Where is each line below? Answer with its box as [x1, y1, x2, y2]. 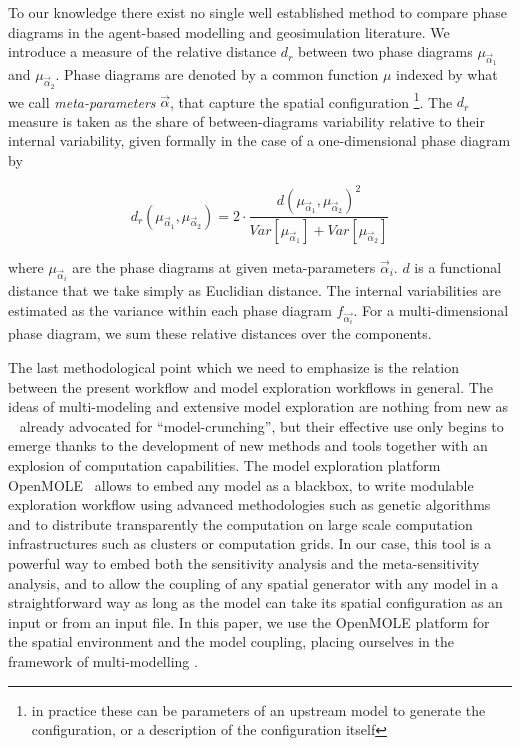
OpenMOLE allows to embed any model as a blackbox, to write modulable [8, 474, 474, 495]
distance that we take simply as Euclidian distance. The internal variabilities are [8, 280, 502, 301]
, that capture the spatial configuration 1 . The [169, 88, 453, 112]
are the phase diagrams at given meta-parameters [72, 257, 376, 277]
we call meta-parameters [8, 91, 156, 112]
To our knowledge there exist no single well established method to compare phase [8, 2, 508, 22]
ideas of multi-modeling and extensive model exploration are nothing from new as [8, 396, 509, 417]
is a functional [414, 257, 502, 277]
